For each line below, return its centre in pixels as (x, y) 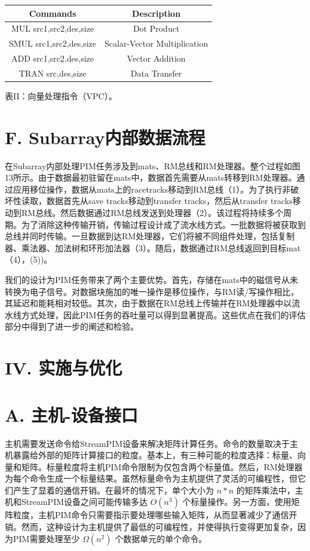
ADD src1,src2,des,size (53, 58)
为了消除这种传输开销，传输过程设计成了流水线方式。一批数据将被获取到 (163, 224)
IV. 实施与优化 (64, 368)
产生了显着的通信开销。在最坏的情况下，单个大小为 (113, 490)
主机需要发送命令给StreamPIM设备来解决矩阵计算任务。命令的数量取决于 (148, 443)
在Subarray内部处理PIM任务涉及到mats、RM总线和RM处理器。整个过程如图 (153, 165)
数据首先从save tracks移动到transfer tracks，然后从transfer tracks (169, 201)
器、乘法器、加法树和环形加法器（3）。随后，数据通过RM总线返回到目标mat (153, 247)
